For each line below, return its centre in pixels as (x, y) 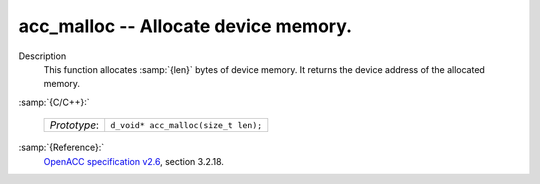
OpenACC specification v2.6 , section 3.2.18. (134, 161)
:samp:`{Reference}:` (61, 147)
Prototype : (74, 125)
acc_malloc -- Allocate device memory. (185, 26)
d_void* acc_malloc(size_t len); (186, 125)
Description (42, 56)
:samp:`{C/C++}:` (54, 102)
